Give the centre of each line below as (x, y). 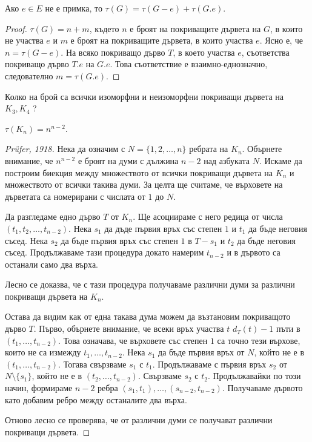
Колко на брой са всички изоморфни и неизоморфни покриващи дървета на (144, 96)
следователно (29, 75)
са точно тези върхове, (259, 340)
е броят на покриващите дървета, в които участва (162, 40)
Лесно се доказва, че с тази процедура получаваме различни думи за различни (150, 284)
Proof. (16, 28)
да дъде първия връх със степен (163, 228)
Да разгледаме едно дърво (53, 216)
